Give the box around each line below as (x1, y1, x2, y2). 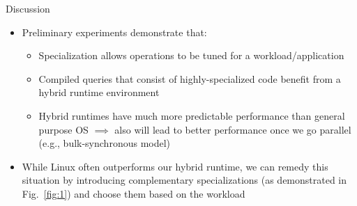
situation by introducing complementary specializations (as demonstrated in (22, 173, 347, 187)
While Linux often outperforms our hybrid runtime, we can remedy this (22, 159, 328, 173)
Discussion (6, 1, 50, 15)
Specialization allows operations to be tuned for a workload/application (38, 48, 344, 63)
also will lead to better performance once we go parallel (114, 122, 351, 136)
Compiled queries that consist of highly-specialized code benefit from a (38, 71, 341, 86)
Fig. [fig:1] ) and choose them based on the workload (22, 186, 245, 200)
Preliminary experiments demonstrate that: (22, 24, 207, 39)
